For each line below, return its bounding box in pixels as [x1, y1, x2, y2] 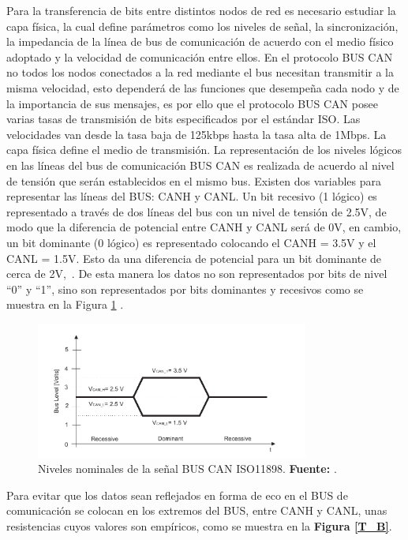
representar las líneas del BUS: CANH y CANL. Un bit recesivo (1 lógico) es [6, 188, 377, 204]
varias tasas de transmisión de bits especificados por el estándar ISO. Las [6, 111, 361, 127]
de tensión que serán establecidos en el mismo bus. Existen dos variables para [6, 172, 382, 189]
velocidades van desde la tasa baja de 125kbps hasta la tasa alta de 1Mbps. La [6, 126, 387, 142]
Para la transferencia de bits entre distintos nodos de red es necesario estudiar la [6, 2, 396, 18]
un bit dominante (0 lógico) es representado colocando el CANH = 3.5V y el [6, 234, 376, 250]
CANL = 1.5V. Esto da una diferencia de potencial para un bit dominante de [6, 249, 382, 266]
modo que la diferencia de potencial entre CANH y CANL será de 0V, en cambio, [6, 219, 402, 235]
